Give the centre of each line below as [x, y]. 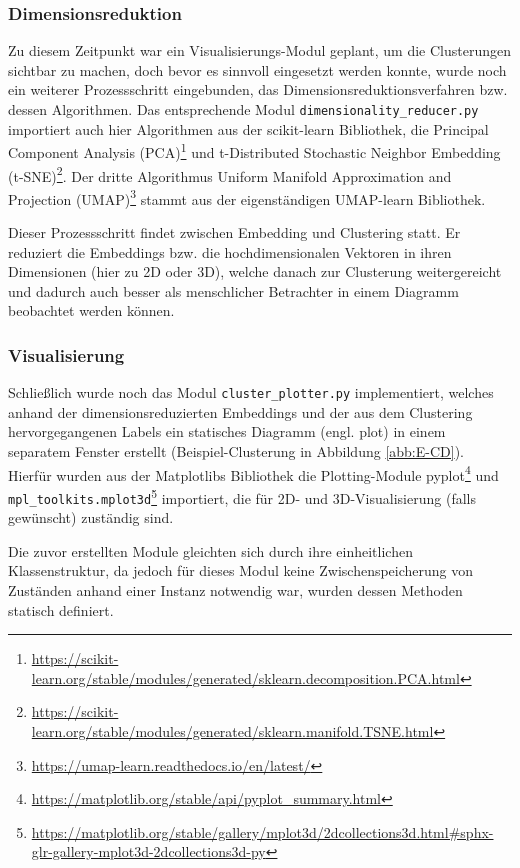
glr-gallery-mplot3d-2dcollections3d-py [148, 851]
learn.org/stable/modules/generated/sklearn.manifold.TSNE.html [232, 730]
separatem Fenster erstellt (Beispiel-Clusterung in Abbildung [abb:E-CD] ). [236, 451]
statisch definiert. [61, 609]
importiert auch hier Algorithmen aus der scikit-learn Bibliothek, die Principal [248, 128]
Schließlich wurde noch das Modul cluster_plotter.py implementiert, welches [251, 392]
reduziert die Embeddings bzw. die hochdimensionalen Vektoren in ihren [230, 251]
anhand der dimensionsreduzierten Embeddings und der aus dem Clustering [240, 411]
